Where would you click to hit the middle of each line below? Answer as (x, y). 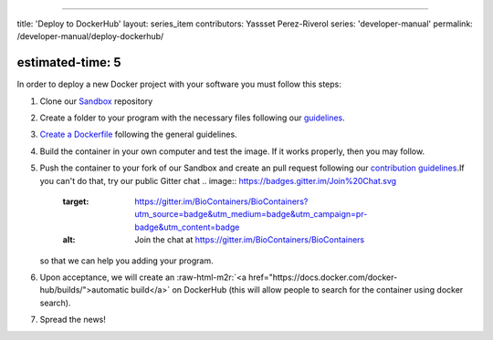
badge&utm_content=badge (187, 227)
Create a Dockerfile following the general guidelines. (138, 134)
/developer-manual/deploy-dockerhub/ (90, 36)
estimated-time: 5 (69, 62)
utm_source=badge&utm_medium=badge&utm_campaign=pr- (251, 214)
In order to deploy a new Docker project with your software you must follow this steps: (179, 84)
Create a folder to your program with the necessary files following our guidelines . (193, 118)
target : (76, 201)
